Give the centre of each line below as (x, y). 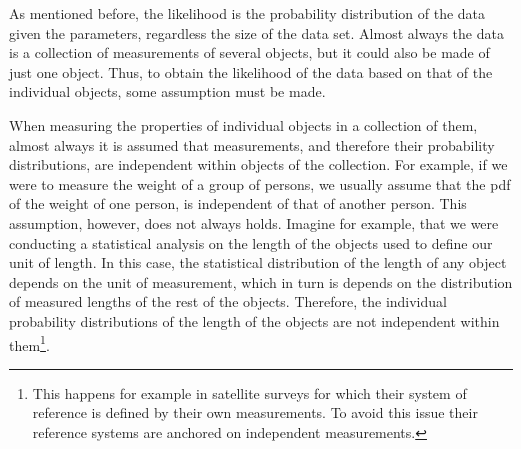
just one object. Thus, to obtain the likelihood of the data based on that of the (251, 71)
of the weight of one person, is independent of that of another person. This (238, 203)
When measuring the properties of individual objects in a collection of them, (243, 124)
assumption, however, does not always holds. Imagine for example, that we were (254, 222)
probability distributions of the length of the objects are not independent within (254, 320)
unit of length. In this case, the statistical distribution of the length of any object (258, 262)
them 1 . (29, 343)
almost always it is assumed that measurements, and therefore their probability (252, 144)
